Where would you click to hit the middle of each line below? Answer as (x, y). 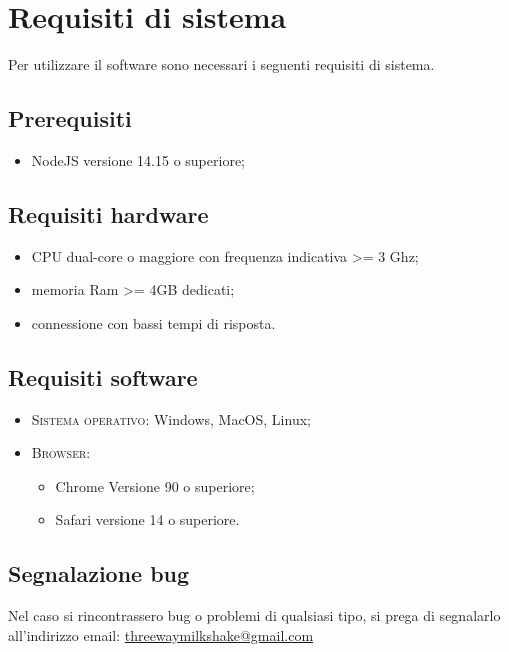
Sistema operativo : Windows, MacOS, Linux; (171, 418)
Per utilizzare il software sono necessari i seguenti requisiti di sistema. (221, 64)
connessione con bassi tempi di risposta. (153, 322)
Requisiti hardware (108, 213)
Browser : (61, 452)
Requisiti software (103, 376)
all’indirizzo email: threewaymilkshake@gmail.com (161, 634)
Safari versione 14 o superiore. (147, 519)
